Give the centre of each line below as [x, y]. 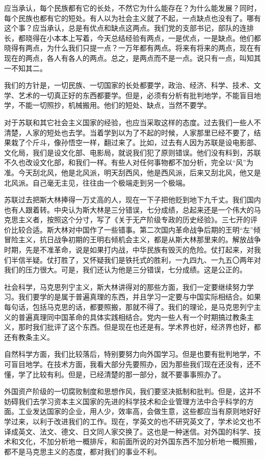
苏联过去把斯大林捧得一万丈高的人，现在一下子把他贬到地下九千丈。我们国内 [132, 200]
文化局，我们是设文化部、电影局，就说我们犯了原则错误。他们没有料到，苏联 [132, 152]
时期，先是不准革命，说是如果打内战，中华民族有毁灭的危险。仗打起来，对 [129, 250]
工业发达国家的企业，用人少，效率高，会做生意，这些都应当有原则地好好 [139, 411]
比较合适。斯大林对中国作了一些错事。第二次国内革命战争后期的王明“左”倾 [136, 229]
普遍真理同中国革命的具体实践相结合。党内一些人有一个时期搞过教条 [132, 317]
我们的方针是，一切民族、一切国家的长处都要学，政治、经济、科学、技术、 [129, 85]
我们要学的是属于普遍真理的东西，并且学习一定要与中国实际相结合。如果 [139, 297]
